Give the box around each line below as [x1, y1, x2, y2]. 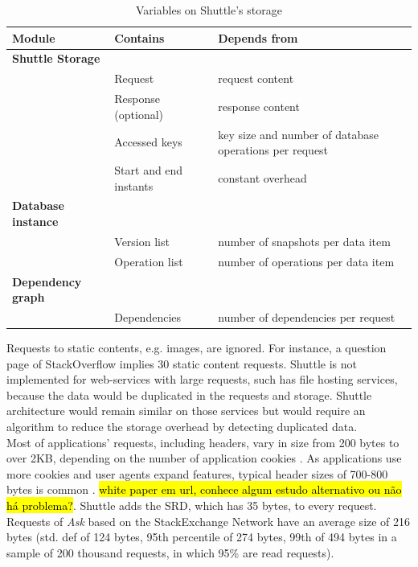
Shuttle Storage [12, 50, 100, 67]
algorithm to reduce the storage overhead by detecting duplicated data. [6, 418, 358, 435]
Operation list [114, 253, 183, 269]
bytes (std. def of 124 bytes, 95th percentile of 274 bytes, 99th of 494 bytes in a [6, 528, 397, 545]
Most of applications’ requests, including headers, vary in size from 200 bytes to [6, 433, 400, 450]
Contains [114, 29, 165, 46]
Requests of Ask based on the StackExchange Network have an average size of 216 [6, 512, 411, 529]
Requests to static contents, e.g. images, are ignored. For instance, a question [6, 339, 387, 356]
